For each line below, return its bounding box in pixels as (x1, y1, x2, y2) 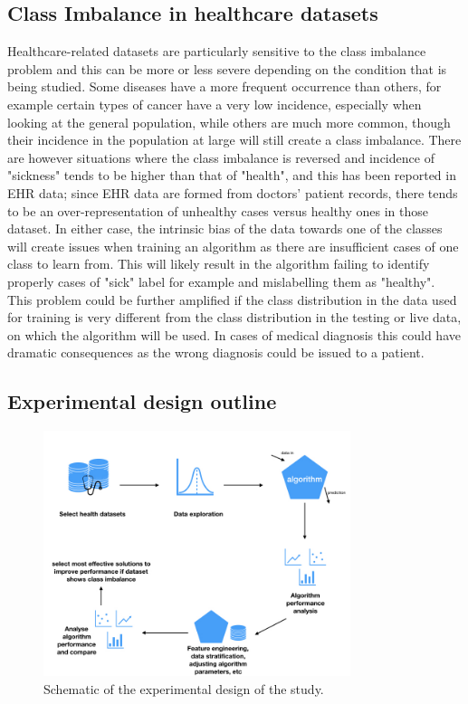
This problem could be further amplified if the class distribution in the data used (7, 290, 457, 309)
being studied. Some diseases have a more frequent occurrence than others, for (7, 77, 442, 96)
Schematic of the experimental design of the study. (43, 679, 324, 698)
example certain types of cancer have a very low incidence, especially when (7, 94, 422, 113)
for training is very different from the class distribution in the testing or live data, (7, 308, 462, 327)
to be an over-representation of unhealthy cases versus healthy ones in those (7, 201, 428, 220)
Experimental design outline (7, 387, 277, 415)
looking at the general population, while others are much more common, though (7, 112, 451, 131)
